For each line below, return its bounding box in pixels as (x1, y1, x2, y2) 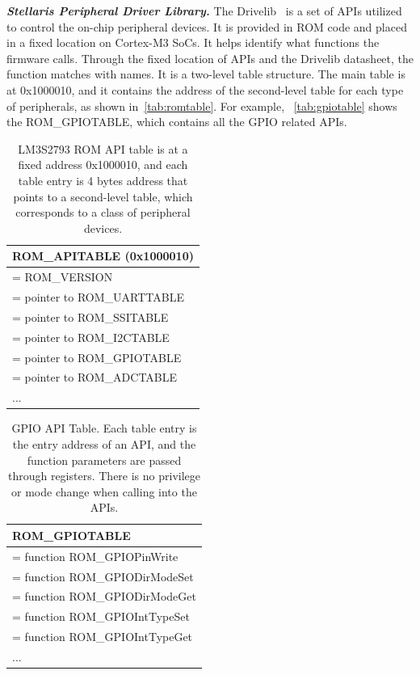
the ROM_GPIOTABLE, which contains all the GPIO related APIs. (6, 113, 347, 130)
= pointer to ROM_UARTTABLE (12, 289, 184, 305)
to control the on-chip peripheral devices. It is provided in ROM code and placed (6, 18, 407, 35)
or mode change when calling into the (11, 483, 197, 500)
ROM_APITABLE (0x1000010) (12, 247, 194, 264)
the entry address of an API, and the (12, 435, 196, 452)
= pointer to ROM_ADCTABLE (12, 369, 178, 386)
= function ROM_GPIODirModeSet (12, 567, 194, 584)
